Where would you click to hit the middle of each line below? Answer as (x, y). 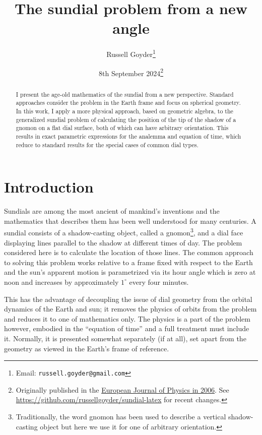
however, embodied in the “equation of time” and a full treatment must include (127, 328)
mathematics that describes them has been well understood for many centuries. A (130, 221)
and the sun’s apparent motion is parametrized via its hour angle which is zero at (130, 272)
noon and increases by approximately (61, 282)
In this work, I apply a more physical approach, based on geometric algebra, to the (124, 111)
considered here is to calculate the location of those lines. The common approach (129, 252)
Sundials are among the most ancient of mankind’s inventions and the (112, 211)
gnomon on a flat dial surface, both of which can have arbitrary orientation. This (122, 128)
